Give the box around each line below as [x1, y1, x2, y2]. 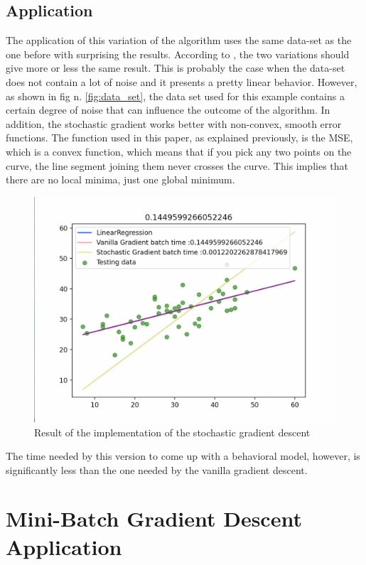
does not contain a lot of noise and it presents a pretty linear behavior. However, [6, 74, 357, 89]
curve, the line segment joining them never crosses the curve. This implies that [6, 158, 349, 173]
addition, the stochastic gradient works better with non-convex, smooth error [6, 116, 342, 131]
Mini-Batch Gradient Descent [6, 504, 302, 533]
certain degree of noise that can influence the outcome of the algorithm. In [6, 102, 330, 117]
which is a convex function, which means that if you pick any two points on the [6, 144, 352, 158]
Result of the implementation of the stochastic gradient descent [34, 424, 311, 439]
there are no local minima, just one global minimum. [6, 172, 235, 187]
